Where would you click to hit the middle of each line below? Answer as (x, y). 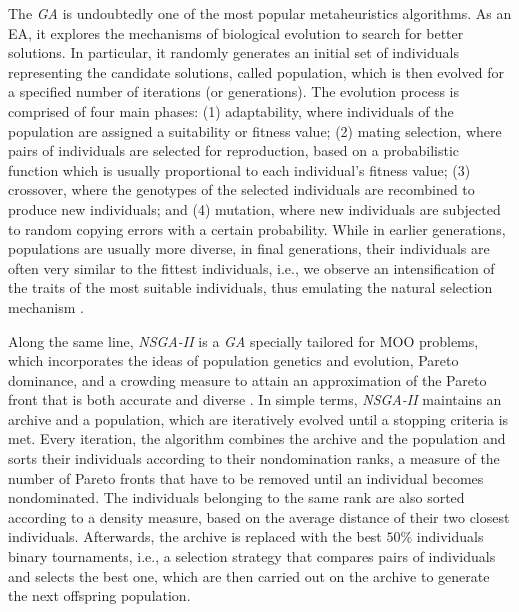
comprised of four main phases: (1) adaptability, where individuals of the (231, 110)
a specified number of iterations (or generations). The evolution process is (233, 91)
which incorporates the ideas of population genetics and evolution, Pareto (233, 360)
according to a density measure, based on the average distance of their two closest (259, 516)
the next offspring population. (99, 595)
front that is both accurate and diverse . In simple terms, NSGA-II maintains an (255, 399)
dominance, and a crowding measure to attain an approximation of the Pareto (247, 379)
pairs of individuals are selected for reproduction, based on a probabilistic (234, 150)
